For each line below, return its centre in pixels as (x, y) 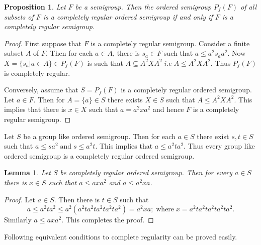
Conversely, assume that (41, 90)
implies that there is (35, 109)
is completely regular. (37, 73)
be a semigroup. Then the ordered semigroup (143, 7)
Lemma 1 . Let (27, 172)
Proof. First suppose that (43, 43)
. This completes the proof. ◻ (108, 220)
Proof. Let (20, 199)
